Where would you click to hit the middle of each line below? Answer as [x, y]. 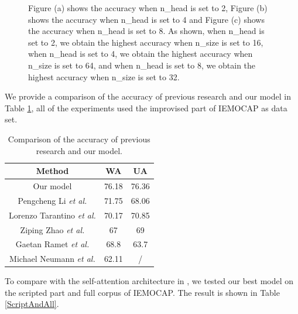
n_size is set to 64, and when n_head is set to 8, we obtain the [142, 65]
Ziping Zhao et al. [52, 229]
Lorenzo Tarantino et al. [52, 215]
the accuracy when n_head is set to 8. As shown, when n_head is [146, 31]
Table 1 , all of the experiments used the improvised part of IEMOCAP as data [146, 107]
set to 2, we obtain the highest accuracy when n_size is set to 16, [146, 42]
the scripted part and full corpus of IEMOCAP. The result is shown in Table [142, 292]
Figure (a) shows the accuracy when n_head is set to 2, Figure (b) [148, 8]
